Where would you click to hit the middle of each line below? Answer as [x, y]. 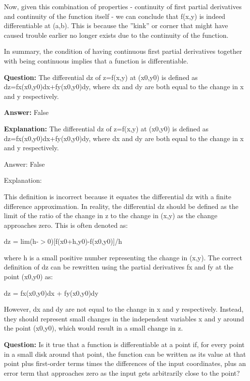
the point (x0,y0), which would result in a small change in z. [94, 328]
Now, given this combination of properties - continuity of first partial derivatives [123, 6]
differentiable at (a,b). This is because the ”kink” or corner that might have [116, 25]
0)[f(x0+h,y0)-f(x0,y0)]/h [85, 241]
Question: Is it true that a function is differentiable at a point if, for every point [124, 344]
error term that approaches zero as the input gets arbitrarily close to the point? [122, 373]
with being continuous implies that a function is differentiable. [96, 60]
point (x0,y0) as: [29, 277]
